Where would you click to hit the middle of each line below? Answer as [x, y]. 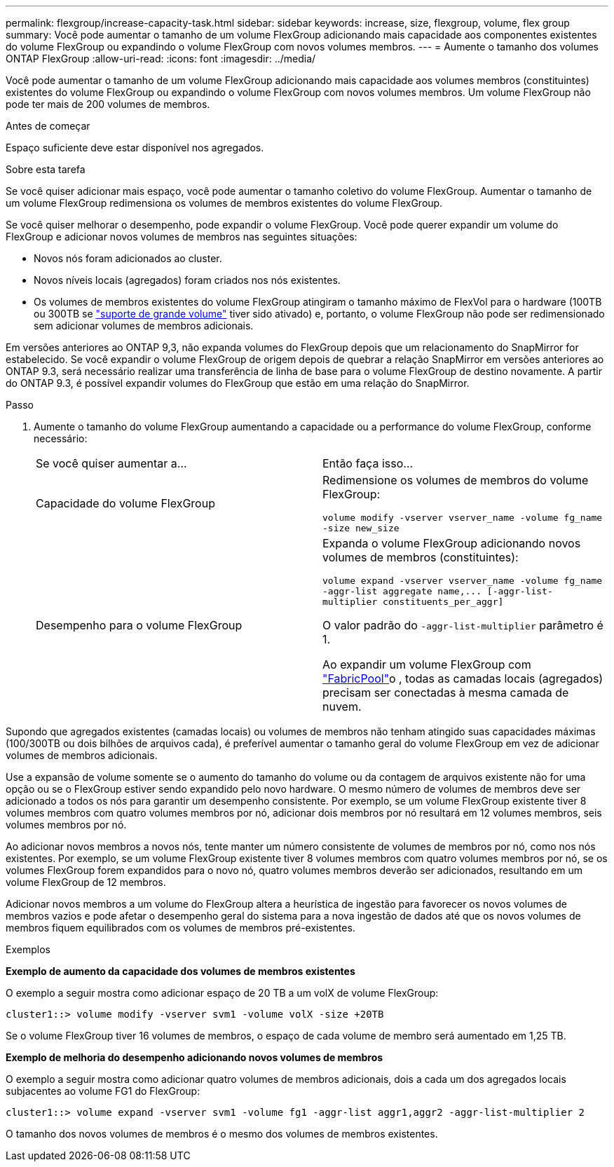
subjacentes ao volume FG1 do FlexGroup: [103, 1091]
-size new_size [361, 528]
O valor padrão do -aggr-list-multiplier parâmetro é [463, 625]
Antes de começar [48, 126]
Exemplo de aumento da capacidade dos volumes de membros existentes [180, 971]
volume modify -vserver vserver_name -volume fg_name [463, 518]
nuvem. [342, 707]
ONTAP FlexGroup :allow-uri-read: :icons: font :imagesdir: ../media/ [161, 59]
